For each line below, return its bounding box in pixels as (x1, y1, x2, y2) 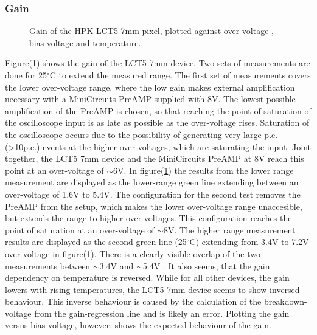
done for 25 (5, 69, 47, 81)
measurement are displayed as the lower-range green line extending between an (5, 176, 299, 188)
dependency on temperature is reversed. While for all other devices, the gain (5, 271, 290, 284)
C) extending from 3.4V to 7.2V (189, 235, 309, 248)
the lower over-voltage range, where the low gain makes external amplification (5, 80, 295, 93)
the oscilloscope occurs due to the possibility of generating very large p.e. (5, 128, 278, 140)
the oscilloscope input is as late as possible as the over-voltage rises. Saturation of (5, 116, 310, 129)
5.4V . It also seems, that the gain (142, 259, 270, 272)
